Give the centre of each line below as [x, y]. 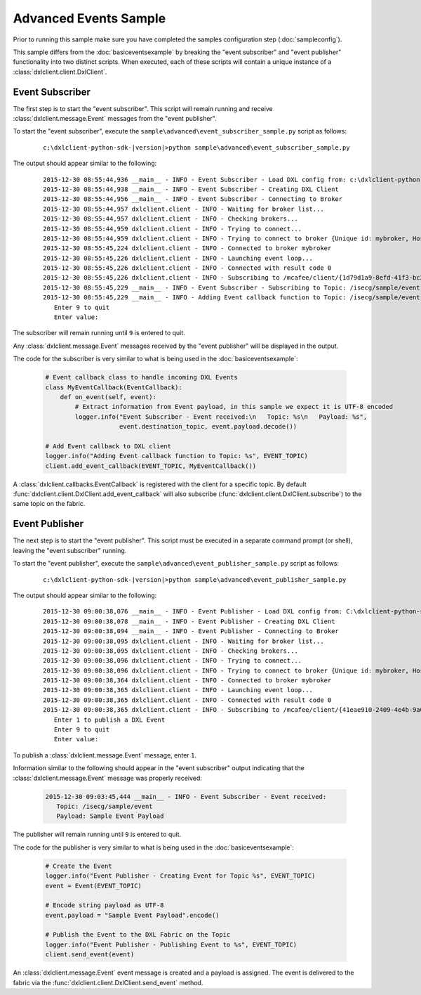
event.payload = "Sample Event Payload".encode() [132, 915]
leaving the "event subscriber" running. [70, 550]
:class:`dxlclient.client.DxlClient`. [60, 72]
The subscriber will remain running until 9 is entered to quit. [99, 333]
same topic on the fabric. [49, 504]
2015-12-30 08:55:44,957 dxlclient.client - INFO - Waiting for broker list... [183, 209]
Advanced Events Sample [89, 18]
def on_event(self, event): [108, 397]
